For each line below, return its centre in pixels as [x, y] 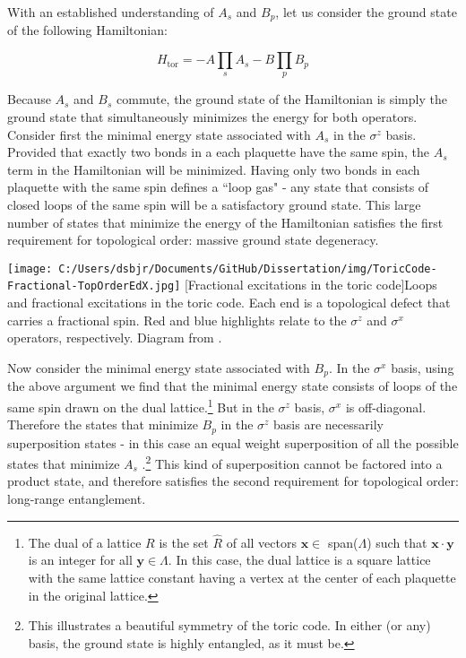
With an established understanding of [111, 12]
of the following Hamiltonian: [87, 30]
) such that [397, 542]
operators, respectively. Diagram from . [115, 338]
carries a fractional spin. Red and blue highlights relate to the [177, 320]
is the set [184, 542]
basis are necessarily [328, 424]
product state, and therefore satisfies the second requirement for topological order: [233, 481]
